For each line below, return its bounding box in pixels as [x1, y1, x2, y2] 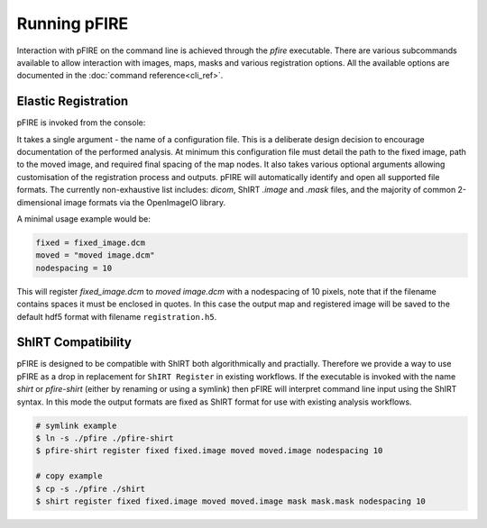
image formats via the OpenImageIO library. [63, 196, 226, 207]
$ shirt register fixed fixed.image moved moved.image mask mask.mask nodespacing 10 [35, 496, 426, 506]
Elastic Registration [16, 94, 129, 109]
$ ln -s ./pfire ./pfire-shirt [35, 432, 175, 443]
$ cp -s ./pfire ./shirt [35, 483, 146, 494]
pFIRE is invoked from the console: [16, 117, 146, 128]
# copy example [35, 471, 103, 481]
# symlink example [35, 420, 117, 431]
